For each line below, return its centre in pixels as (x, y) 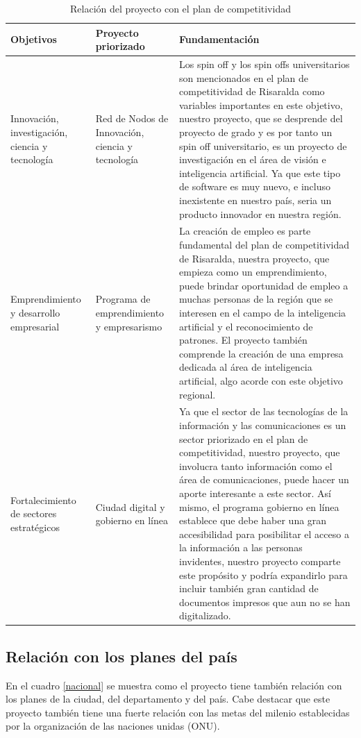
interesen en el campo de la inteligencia (263, 312)
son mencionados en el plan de (244, 77)
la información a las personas (241, 547)
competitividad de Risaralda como (252, 91)
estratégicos (35, 527)
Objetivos (34, 39)
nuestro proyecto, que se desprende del (261, 118)
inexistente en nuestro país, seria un (255, 200)
